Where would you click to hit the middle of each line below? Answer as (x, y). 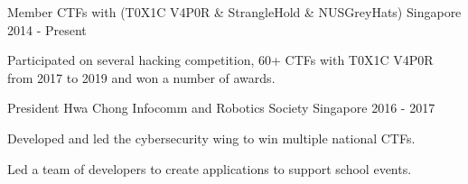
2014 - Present (47, 29)
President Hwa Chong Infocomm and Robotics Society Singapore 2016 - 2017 (221, 108)
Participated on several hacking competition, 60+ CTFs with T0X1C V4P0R (220, 60)
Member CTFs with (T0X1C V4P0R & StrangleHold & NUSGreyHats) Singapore (234, 12)
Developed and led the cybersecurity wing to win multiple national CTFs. (211, 138)
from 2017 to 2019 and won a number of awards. (141, 77)
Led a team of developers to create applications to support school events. (210, 168)
